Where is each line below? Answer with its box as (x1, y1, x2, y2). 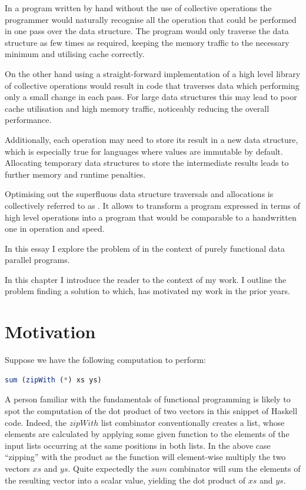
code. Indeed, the (5, 416, 66, 428)
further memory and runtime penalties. (5, 168, 146, 180)
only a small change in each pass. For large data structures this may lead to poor (5, 91, 297, 103)
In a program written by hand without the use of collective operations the (5, 2, 272, 14)
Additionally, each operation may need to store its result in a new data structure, (5, 133, 298, 145)
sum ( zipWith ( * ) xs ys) (5, 375, 102, 384)
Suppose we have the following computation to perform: (5, 354, 207, 366)
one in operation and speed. (5, 222, 105, 235)
